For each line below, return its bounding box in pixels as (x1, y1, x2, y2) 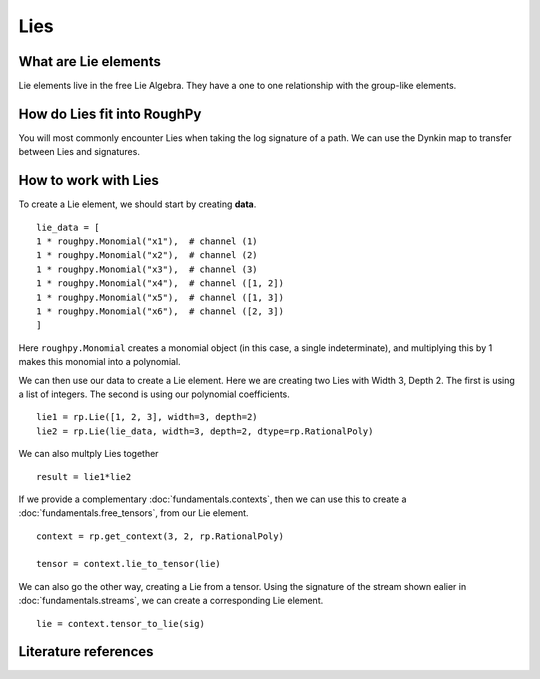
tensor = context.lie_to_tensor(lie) (36, 558, 222, 570)
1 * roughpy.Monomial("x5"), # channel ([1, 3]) (36, 291, 285, 303)
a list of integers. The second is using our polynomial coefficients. (18, 388, 290, 400)
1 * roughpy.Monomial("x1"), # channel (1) (36, 236, 259, 247)
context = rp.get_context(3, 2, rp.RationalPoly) (36, 530, 285, 542)
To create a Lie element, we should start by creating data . (18, 198, 257, 210)
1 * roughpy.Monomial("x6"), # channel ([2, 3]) (36, 306, 285, 317)
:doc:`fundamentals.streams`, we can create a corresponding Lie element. (18, 595, 324, 607)
